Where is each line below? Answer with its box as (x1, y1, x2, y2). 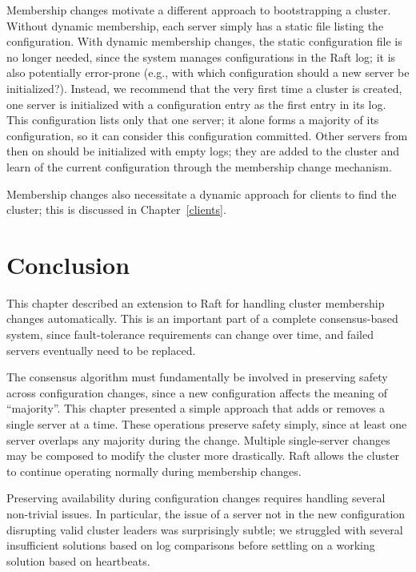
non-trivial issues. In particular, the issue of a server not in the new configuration (6, 505, 406, 522)
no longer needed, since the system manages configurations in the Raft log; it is (6, 48, 396, 65)
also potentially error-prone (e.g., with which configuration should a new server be (6, 64, 410, 81)
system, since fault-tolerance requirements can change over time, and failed (6, 326, 374, 343)
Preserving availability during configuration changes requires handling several (6, 489, 386, 506)
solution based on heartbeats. (6, 552, 150, 569)
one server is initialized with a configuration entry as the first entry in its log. (6, 95, 386, 112)
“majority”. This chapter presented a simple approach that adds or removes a (6, 400, 386, 417)
